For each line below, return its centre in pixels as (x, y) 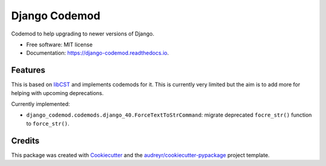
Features (28, 70)
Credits (25, 140)
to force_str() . (48, 123)
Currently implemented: (40, 104)
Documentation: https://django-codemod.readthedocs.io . (97, 53)
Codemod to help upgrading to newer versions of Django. (83, 34)
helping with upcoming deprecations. (57, 93)
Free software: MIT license (59, 45)
